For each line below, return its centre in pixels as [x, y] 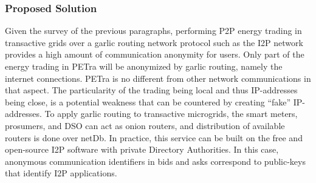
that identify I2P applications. [61, 173]
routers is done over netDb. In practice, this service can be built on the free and [154, 137]
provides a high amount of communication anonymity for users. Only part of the [155, 54]
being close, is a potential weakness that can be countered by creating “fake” [148, 101]
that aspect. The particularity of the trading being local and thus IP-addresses [151, 90]
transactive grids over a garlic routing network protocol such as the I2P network [154, 42]
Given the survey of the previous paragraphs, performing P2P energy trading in [153, 31]
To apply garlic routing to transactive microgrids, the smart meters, [171, 114]
